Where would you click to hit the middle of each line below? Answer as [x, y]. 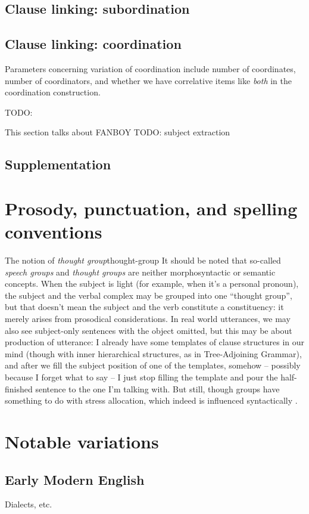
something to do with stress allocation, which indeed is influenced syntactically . [151, 400]
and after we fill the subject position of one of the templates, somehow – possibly [153, 365]
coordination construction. [53, 92]
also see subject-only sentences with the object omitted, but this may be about [149, 330]
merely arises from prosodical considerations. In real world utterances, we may [148, 319]
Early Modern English [75, 479]
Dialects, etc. [29, 504]
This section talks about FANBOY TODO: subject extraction [118, 132]
